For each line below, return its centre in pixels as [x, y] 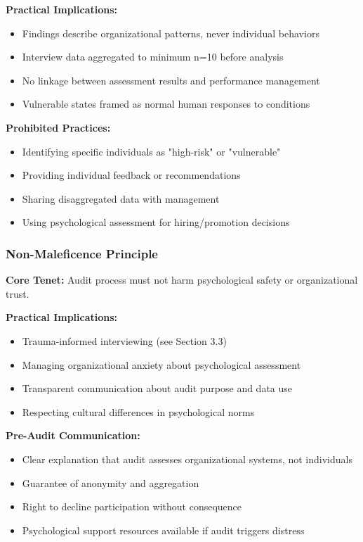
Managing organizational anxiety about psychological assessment [161, 364]
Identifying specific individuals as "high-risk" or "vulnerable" [151, 151]
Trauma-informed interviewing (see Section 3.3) [124, 340]
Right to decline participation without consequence [132, 506]
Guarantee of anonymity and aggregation [111, 483]
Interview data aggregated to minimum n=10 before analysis [153, 57]
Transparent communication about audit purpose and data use [157, 388]
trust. [18, 293]
